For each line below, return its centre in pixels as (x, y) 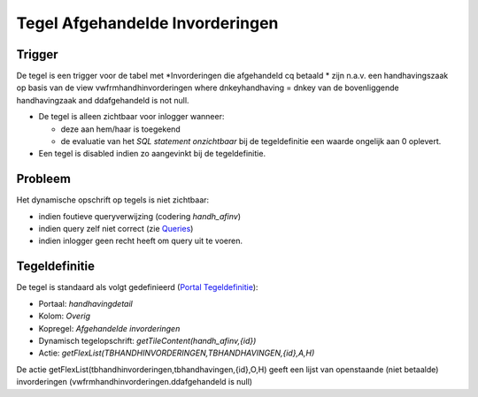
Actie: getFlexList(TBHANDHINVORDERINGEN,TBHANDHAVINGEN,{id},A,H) (177, 353)
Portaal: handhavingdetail (85, 303)
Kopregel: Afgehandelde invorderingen (109, 328)
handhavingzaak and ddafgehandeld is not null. (103, 100)
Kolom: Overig (65, 316)
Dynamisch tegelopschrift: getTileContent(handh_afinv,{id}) (147, 340)
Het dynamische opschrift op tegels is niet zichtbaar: (113, 200)
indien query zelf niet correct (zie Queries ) (116, 229)
